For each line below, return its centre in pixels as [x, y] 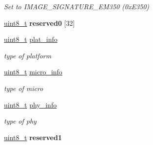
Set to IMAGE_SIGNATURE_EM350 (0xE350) [77, 6]
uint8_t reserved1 [33, 137]
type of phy [20, 121]
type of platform [28, 55]
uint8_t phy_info [30, 104]
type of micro [24, 88]
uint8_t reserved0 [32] [39, 23]
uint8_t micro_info [33, 72]
